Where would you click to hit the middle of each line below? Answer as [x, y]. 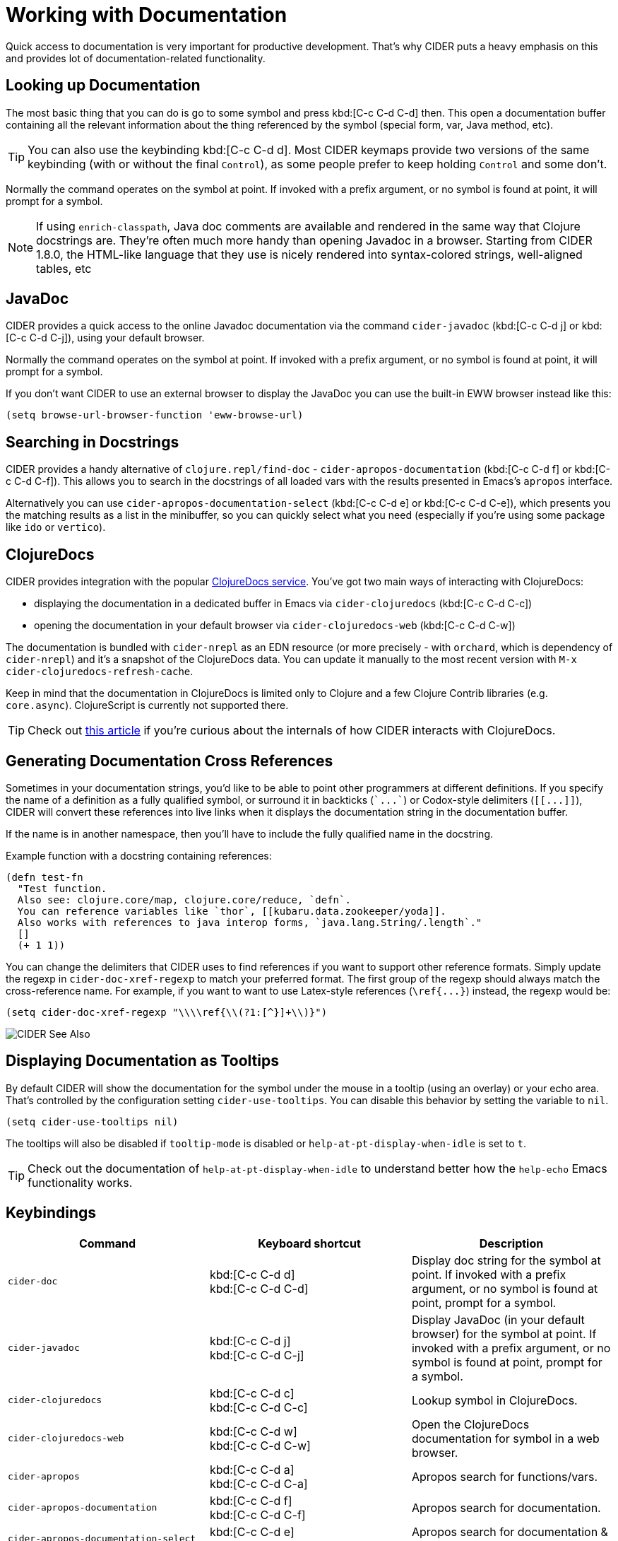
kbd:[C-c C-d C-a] [259, 1483]
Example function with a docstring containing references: [139, 855]
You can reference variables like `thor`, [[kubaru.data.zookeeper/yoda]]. [232, 911]
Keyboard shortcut [309, 1243]
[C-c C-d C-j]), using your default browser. [105, 338]
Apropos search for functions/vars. [505, 1476]
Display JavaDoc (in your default [498, 1319]
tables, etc [64, 268]
